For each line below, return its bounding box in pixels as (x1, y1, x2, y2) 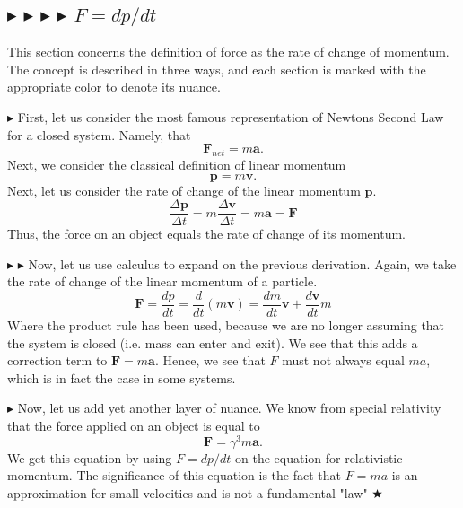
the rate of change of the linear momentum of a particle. (7, 272, 318, 291)
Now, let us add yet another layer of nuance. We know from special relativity (17, 399, 441, 417)
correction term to (7, 351, 108, 370)
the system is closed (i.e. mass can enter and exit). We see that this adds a (7, 333, 418, 352)
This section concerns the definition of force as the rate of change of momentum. (7, 42, 450, 61)
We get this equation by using (7, 448, 172, 467)
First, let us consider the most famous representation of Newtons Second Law (17, 107, 444, 126)
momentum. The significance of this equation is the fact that (7, 466, 341, 485)
